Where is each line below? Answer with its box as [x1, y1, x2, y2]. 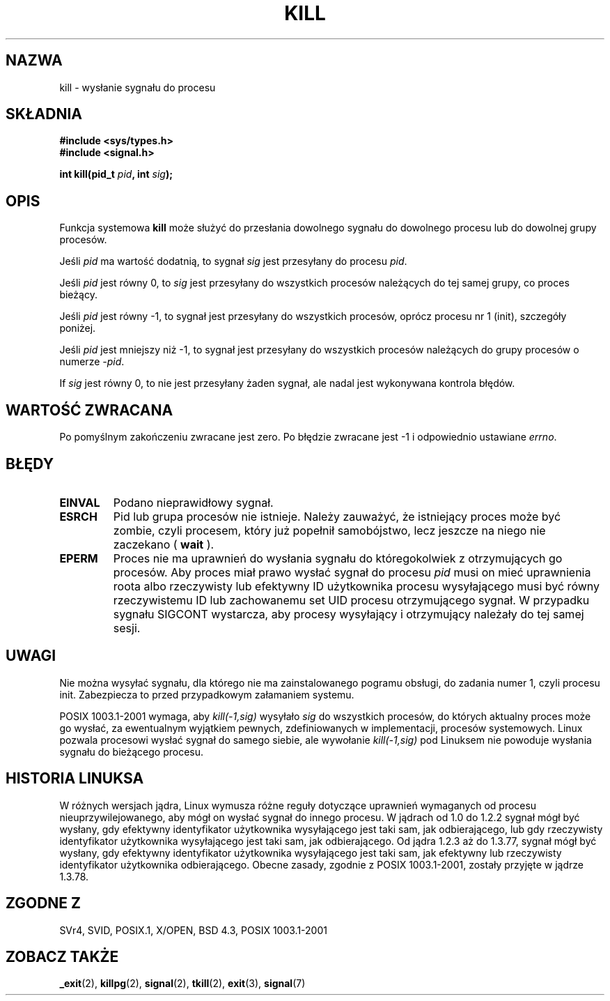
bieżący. [59, 289, 97, 301]
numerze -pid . [59, 356, 125, 368]
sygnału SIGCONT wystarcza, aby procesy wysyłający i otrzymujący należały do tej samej [113, 606, 584, 621]
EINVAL [59, 495, 100, 510]
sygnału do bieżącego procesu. [59, 745, 204, 758]
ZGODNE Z [6, 894, 81, 912]
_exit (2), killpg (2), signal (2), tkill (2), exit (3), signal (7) [59, 977, 306, 990]
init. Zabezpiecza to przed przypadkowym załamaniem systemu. [59, 688, 354, 701]
